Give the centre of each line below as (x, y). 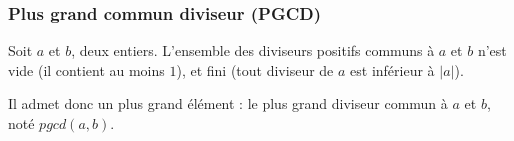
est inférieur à (392, 69)
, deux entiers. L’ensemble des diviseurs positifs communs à (253, 50)
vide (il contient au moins (86, 69)
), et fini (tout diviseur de (255, 69)
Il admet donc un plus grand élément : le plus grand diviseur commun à (228, 103)
